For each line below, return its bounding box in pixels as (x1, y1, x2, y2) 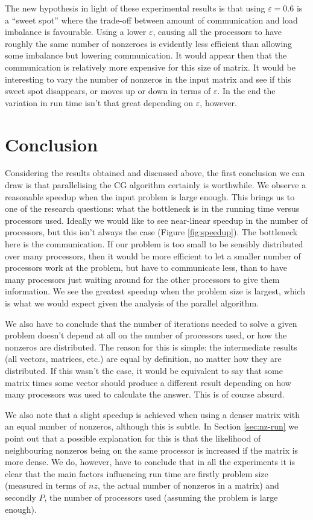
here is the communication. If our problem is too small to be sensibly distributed (5, 238, 303, 250)
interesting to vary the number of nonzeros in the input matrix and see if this (5, 72, 291, 85)
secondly (5, 490, 36, 503)
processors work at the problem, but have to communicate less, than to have (5, 261, 287, 274)
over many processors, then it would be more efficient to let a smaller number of (5, 249, 301, 262)
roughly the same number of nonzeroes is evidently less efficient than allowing (5, 37, 292, 49)
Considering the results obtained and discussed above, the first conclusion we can (5, 166, 305, 179)
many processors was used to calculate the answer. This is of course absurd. (5, 388, 285, 401)
